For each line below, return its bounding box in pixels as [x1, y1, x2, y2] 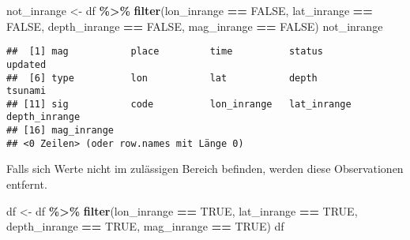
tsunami [6, 85, 47, 97]
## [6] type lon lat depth [6, 72, 318, 84]
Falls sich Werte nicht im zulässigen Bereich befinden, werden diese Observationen [6, 160, 404, 177]
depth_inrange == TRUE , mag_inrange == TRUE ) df [6, 218, 284, 234]
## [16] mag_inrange [6, 125, 115, 137]
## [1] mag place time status [6, 46, 323, 58]
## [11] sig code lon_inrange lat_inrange [6, 98, 352, 110]
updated [6, 58, 47, 70]
